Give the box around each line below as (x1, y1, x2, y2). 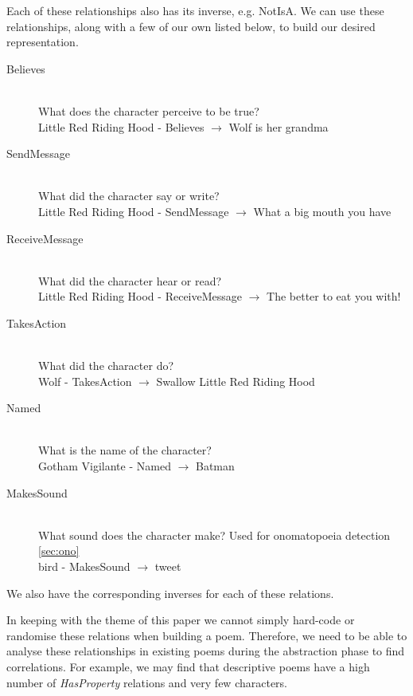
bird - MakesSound (38, 558, 131, 575)
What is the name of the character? (38, 442, 212, 458)
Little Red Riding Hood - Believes (38, 118, 205, 135)
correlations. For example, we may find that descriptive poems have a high (6, 659, 370, 674)
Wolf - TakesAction (38, 372, 132, 389)
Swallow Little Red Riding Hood (156, 372, 315, 389)
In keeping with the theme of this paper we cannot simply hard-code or (6, 611, 355, 628)
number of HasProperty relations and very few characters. (6, 674, 287, 690)
